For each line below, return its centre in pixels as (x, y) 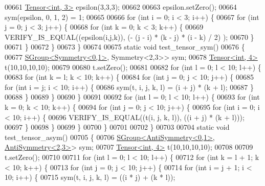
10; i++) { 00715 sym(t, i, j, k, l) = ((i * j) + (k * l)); (90, 177)
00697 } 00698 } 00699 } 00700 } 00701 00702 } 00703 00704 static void (117, 127)
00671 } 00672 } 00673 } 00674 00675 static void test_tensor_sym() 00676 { (125, 47)
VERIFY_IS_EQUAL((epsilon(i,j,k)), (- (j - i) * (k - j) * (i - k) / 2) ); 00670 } (129, 37)
